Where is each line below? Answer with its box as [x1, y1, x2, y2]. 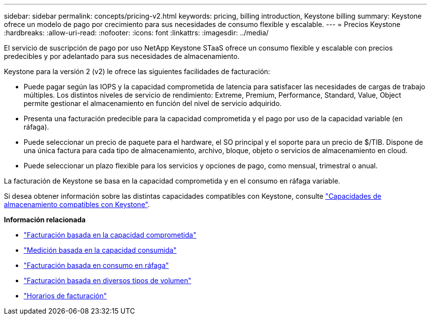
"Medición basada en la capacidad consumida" [24, 246, 177, 254]
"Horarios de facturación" [24, 292, 107, 300]
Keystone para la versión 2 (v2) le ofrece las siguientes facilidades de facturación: [4, 67, 270, 76]
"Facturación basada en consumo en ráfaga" [24, 261, 169, 269]
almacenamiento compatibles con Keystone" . [4, 200, 150, 209]
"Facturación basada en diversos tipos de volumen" [24, 276, 191, 285]
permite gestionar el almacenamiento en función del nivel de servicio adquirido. [24, 99, 282, 107]
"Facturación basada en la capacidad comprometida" [24, 231, 196, 239]
